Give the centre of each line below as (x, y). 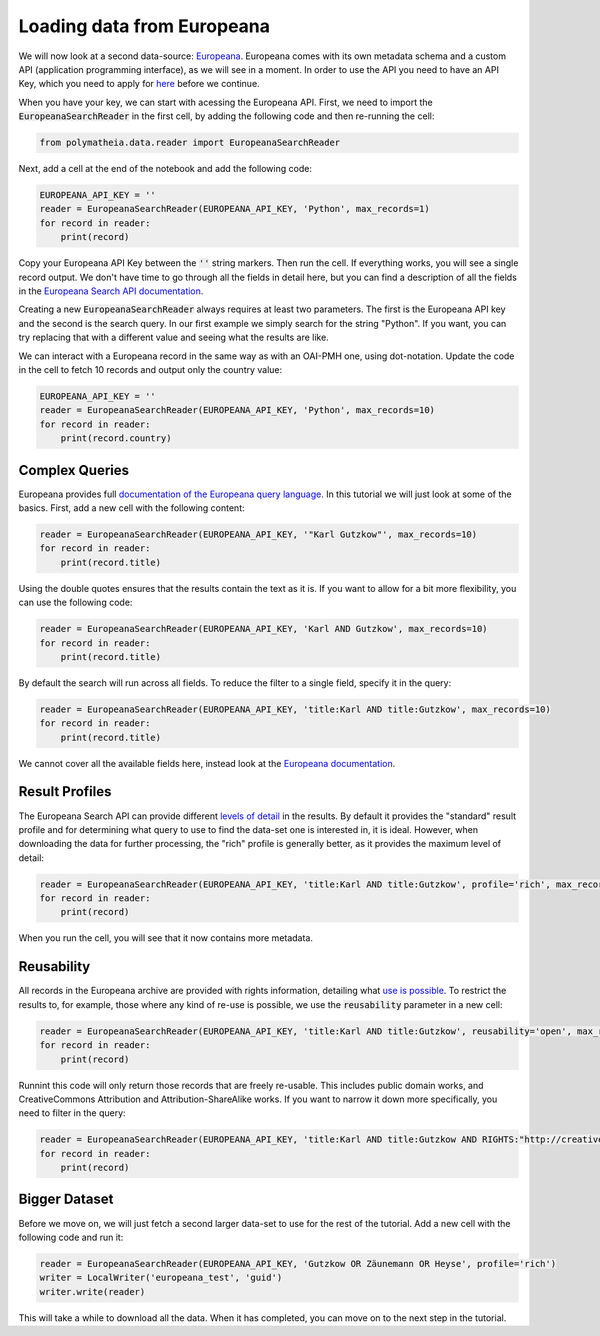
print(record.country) (116, 438)
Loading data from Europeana (144, 26)
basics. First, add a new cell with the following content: (131, 508)
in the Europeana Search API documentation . (111, 291)
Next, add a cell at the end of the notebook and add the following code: (165, 169)
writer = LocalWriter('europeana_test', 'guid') (161, 1278)
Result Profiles (65, 791)
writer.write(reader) (92, 1291)
